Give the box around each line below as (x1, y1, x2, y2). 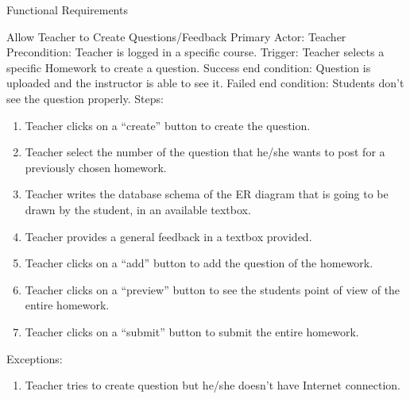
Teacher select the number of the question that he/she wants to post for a (25, 144, 385, 160)
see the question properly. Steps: (6, 90, 164, 106)
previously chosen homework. (25, 159, 167, 175)
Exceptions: (6, 350, 63, 366)
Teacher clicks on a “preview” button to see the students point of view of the (25, 281, 400, 297)
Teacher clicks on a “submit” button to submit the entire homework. (25, 323, 359, 340)
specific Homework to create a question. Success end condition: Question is (6, 59, 371, 75)
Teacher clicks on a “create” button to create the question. (25, 117, 311, 133)
